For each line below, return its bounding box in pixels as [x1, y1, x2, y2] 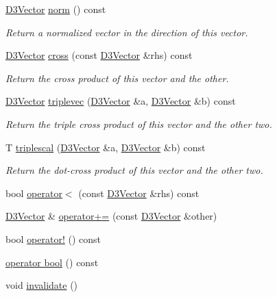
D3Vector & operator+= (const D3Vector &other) [5, 209, 217, 223]
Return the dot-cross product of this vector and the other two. [5, 163, 263, 177]
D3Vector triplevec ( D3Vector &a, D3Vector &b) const [5, 94, 236, 108]
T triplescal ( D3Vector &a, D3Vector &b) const [5, 140, 206, 154]
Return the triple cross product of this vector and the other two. [5, 116, 272, 131]
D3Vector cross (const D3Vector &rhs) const [5, 48, 193, 62]
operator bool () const [5, 255, 99, 269]
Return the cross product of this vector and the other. [5, 70, 229, 85]
